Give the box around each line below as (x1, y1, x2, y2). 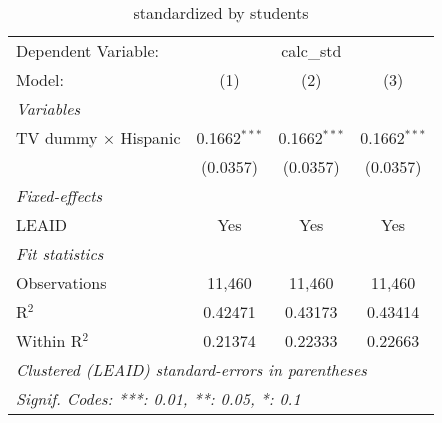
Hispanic (120, 126, 181, 149)
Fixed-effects (16, 184, 103, 207)
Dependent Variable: (16, 39, 159, 62)
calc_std (281, 39, 342, 62)
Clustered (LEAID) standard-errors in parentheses (16, 358, 367, 381)
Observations (16, 271, 107, 294)
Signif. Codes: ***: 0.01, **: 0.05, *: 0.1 (16, 387, 301, 410)
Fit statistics (16, 242, 104, 265)
